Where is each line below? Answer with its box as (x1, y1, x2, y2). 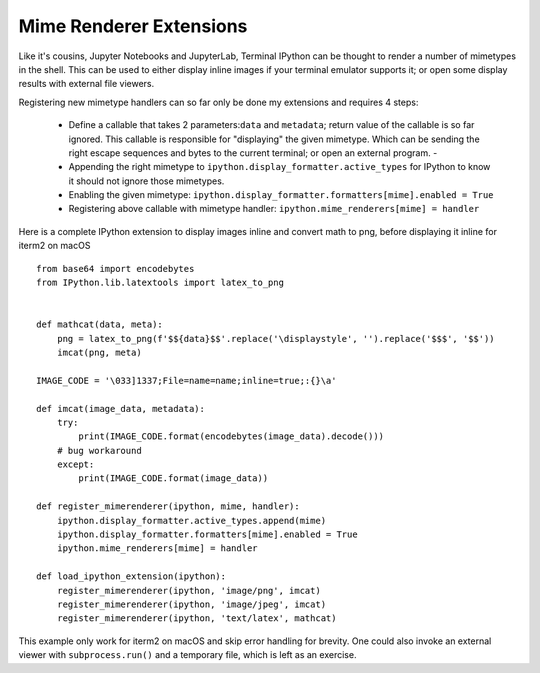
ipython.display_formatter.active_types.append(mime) (56, 515, 327, 526)
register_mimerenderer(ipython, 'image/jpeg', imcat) (56, 599, 327, 610)
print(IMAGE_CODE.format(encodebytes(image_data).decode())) (78, 431, 385, 442)
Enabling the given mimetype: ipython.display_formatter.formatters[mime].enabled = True (68, 189, 494, 201)
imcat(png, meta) (56, 346, 142, 358)
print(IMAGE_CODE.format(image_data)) (78, 473, 269, 484)
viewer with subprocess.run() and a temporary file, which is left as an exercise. (18, 649, 357, 661)
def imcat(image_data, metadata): (36, 403, 205, 414)
